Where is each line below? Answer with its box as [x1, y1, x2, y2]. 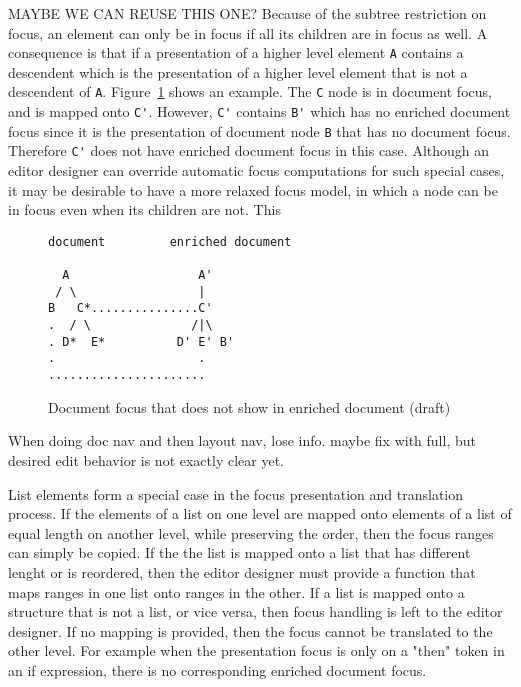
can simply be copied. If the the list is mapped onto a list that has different [8, 542, 471, 563]
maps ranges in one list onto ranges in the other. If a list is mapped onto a [8, 581, 465, 602]
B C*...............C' [48, 301, 213, 316]
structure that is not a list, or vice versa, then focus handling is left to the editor [8, 601, 503, 622]
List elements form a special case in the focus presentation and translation [8, 483, 464, 504]
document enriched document [48, 234, 292, 249]
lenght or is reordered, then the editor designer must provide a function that [8, 561, 476, 582]
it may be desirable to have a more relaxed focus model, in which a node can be [8, 179, 498, 200]
